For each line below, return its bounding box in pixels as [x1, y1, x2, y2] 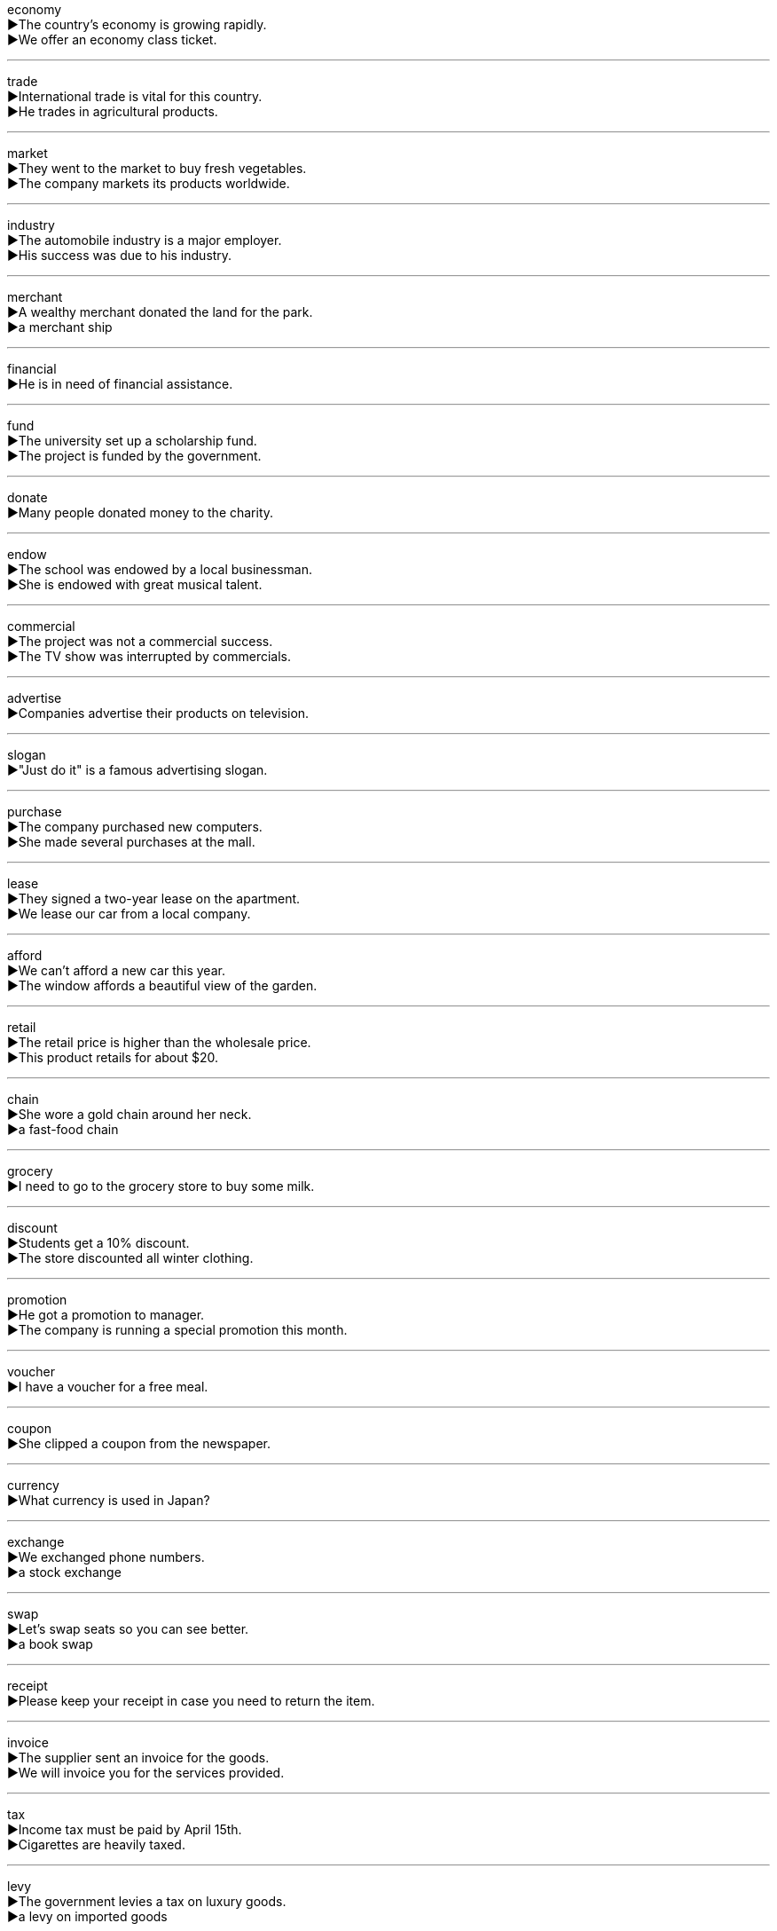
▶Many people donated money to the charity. [7, 505, 274, 520]
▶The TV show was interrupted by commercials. [7, 649, 292, 664]
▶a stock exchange [7, 1565, 122, 1580]
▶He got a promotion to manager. [7, 1307, 205, 1322]
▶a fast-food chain [7, 1122, 119, 1137]
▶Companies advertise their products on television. [7, 705, 310, 721]
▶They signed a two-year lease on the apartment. [7, 891, 301, 906]
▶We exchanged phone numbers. [7, 1549, 205, 1565]
